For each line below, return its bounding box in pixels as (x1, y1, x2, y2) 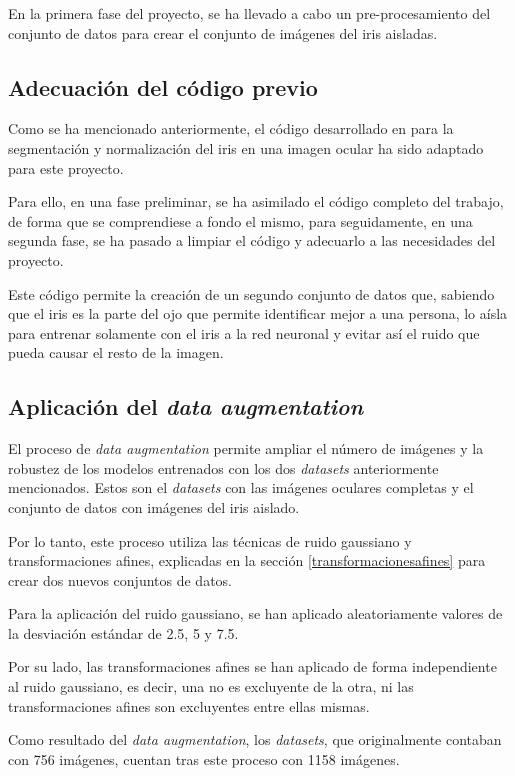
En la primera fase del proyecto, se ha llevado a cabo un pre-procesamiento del (8, 3, 491, 23)
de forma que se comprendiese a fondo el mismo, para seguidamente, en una (8, 210, 473, 231)
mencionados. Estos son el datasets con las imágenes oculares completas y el (8, 477, 474, 498)
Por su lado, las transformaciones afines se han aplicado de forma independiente (8, 656, 497, 677)
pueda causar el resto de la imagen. (8, 342, 224, 363)
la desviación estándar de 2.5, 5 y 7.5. (8, 622, 239, 643)
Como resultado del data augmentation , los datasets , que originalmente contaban (8, 729, 502, 750)
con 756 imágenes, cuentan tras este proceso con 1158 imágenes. (8, 748, 400, 769)
